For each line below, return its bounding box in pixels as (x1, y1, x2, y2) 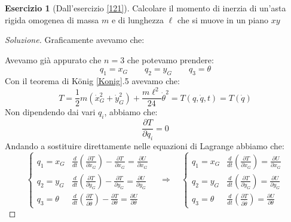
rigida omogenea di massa (5, 13, 99, 26)
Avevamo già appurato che (5, 53, 102, 66)
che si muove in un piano (177, 13, 269, 26)
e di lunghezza (111, 13, 164, 26)
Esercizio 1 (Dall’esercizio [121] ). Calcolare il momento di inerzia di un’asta (5, 2, 286, 14)
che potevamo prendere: (127, 53, 214, 66)
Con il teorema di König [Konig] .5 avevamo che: (5, 75, 180, 87)
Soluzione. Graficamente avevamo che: (5, 33, 145, 46)
